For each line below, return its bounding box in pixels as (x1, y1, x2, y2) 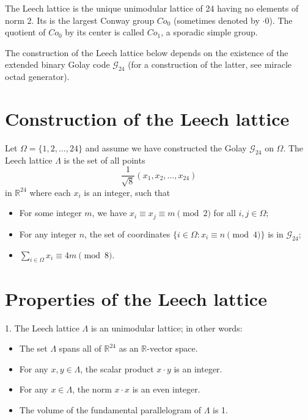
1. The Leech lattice (5, 321, 79, 334)
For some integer (19, 206, 82, 219)
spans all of (59, 342, 101, 355)
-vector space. (147, 342, 198, 355)
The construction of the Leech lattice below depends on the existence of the (5, 46, 288, 59)
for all (213, 206, 236, 219)
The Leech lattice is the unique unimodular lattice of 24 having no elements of (5, 2, 299, 14)
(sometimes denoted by (173, 13, 260, 26)
